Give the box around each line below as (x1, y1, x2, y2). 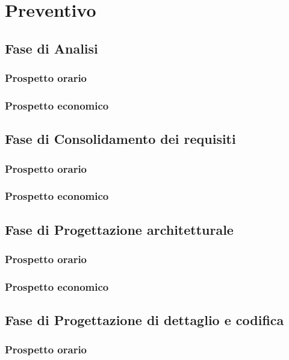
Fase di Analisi (5, 39, 98, 57)
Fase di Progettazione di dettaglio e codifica (5, 311, 284, 329)
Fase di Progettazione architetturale (5, 220, 234, 238)
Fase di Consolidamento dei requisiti (5, 129, 236, 148)
